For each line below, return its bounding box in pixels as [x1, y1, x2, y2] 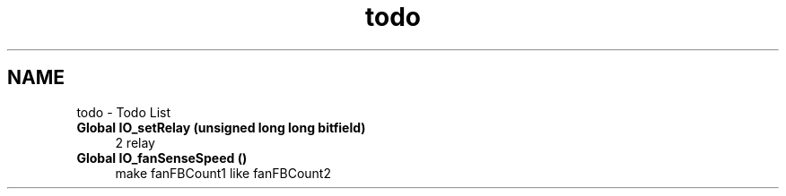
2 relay [115, 134, 155, 150]
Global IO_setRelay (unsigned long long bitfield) [76, 119, 366, 135]
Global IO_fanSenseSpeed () [76, 149, 248, 166]
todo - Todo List [76, 104, 171, 120]
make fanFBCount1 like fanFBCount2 [115, 165, 331, 181]
